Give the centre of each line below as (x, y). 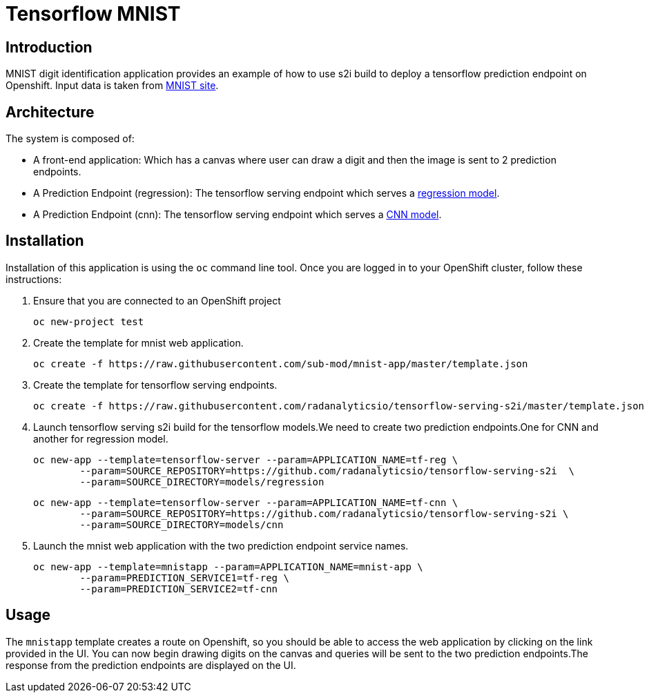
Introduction (49, 47)
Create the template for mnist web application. (138, 342)
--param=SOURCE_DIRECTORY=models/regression (202, 482)
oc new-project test (89, 321)
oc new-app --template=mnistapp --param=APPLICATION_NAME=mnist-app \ (228, 566)
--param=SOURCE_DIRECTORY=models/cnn (182, 524)
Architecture (50, 112)
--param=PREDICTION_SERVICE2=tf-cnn (179, 589)
